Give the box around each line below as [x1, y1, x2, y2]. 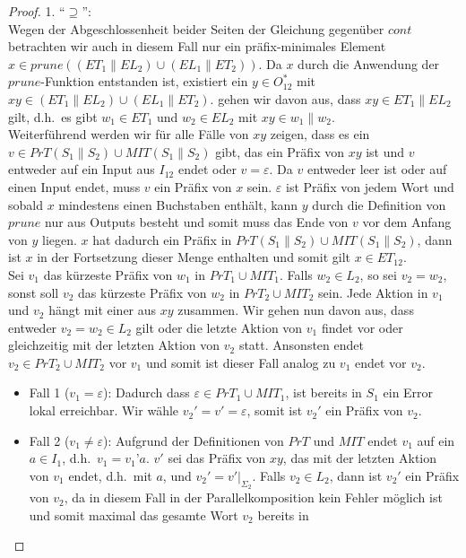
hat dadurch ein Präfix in [92, 230, 232, 248]
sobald [8, 195, 43, 214]
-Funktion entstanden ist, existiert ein [40, 72, 248, 91]
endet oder [177, 160, 237, 179]
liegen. [41, 230, 77, 248]
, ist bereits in [285, 383, 362, 402]
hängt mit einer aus [48, 301, 157, 319]
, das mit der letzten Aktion [282, 449, 437, 467]
